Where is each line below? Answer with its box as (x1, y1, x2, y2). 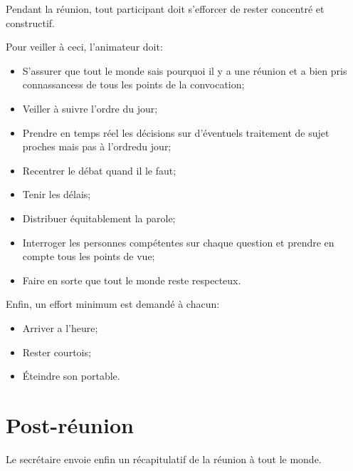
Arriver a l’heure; (22, 320, 98, 335)
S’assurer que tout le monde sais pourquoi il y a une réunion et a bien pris (22, 63, 347, 78)
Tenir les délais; (22, 187, 91, 202)
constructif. (6, 15, 55, 30)
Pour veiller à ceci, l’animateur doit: (6, 39, 163, 54)
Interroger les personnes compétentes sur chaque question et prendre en (22, 234, 334, 249)
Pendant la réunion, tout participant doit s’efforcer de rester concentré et (6, 1, 325, 16)
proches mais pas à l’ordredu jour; (22, 139, 172, 154)
